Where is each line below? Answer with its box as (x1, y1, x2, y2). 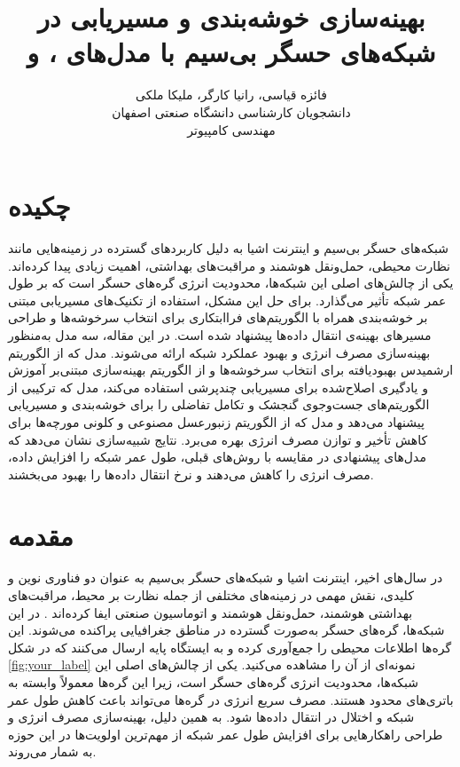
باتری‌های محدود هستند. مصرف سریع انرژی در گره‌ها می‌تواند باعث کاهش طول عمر (8, 690, 454, 708)
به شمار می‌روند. (8, 742, 97, 761)
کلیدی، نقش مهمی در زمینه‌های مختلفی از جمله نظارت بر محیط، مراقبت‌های (8, 586, 414, 605)
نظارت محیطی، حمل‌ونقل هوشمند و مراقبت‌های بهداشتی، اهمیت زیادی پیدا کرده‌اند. (8, 256, 451, 274)
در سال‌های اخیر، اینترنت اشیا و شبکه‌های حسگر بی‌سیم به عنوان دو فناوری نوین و (8, 568, 443, 587)
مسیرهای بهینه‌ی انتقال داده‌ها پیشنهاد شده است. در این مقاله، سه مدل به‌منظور (8, 326, 432, 344)
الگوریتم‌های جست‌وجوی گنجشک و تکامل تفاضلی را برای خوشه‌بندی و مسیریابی (8, 395, 430, 414)
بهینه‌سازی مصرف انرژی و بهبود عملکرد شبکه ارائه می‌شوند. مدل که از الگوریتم (8, 343, 431, 361)
